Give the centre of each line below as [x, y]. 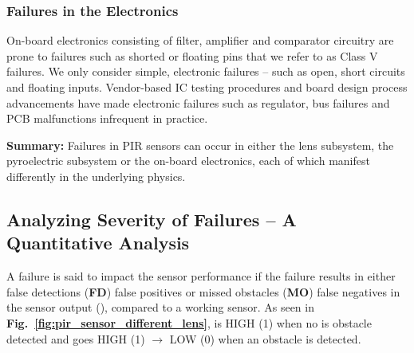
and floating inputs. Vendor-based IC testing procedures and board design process [207, 87]
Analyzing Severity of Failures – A [152, 219]
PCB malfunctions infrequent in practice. [107, 118]
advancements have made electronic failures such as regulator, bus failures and [198, 102]
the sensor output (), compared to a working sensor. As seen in [160, 307]
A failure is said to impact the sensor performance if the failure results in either [201, 276]
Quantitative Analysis [98, 243]
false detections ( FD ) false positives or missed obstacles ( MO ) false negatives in [203, 291]
